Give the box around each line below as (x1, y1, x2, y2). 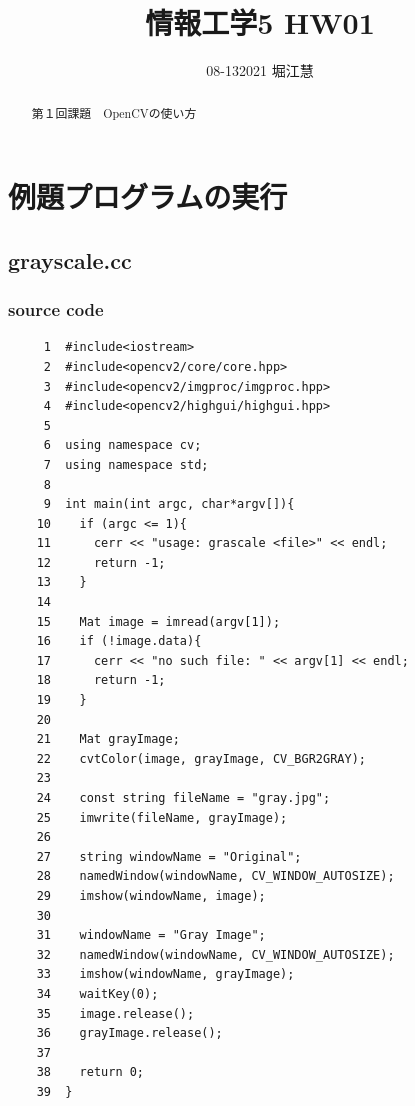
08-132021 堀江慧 (206, 60, 314, 81)
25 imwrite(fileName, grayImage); (36, 810, 288, 825)
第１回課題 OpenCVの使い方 (31, 104, 197, 121)
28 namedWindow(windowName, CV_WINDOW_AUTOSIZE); (36, 869, 395, 884)
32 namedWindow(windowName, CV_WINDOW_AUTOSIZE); (36, 947, 395, 962)
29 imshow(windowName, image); (36, 888, 266, 903)
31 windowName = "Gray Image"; (36, 928, 266, 943)
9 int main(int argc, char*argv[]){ (43, 497, 295, 512)
